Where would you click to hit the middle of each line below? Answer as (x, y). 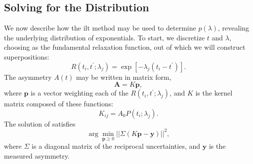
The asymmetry (28, 77)
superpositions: (27, 56)
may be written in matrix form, (124, 77)
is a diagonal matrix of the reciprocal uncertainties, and (116, 146)
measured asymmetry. (37, 155)
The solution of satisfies (40, 123)
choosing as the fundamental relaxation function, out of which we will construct (125, 47)
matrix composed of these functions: (59, 104)
